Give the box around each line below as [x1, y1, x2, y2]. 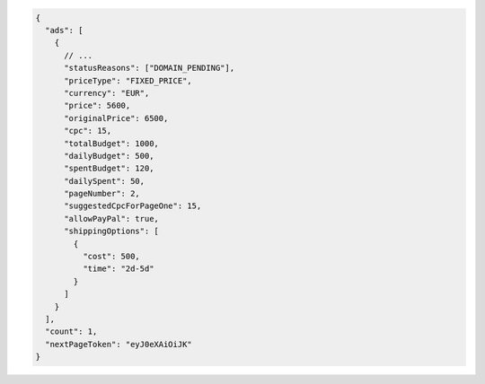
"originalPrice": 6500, [64, 113, 169, 123]
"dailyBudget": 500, [64, 151, 154, 161]
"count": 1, [45, 327, 98, 336]
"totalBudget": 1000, [64, 138, 159, 148]
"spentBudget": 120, [64, 163, 154, 174]
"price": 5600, [64, 100, 131, 111]
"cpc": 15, [64, 126, 112, 136]
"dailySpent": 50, [64, 176, 145, 186]
